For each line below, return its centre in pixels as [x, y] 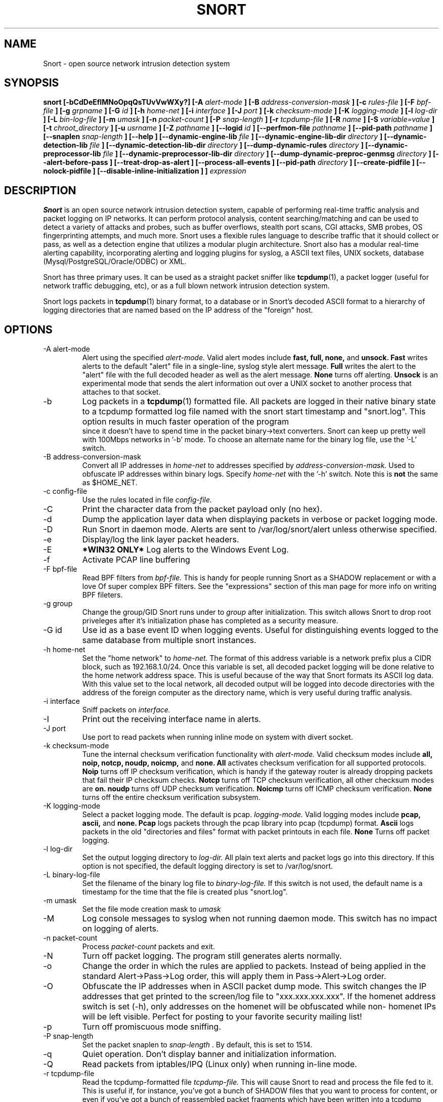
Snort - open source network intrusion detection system [137, 63]
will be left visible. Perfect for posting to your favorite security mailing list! [222, 1017]
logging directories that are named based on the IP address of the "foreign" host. [178, 310]
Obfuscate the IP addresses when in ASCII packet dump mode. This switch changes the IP [254, 986]
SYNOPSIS [32, 83]
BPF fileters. [102, 595]
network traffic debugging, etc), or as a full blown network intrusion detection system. [186, 286]
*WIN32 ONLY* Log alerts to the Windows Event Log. [185, 550]
